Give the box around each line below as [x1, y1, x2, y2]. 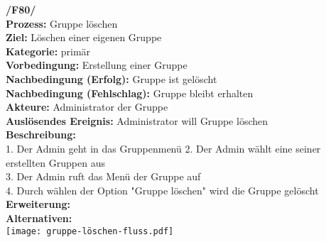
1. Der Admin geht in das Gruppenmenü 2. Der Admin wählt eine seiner [6, 141, 321, 155]
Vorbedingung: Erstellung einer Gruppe [6, 57, 188, 72]
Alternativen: [6, 210, 72, 225]
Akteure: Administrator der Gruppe [6, 99, 168, 114]
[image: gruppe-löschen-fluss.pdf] [6, 226, 174, 236]
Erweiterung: [6, 197, 70, 211]
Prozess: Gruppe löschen [6, 16, 118, 31]
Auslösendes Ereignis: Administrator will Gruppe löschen [6, 113, 268, 128]
